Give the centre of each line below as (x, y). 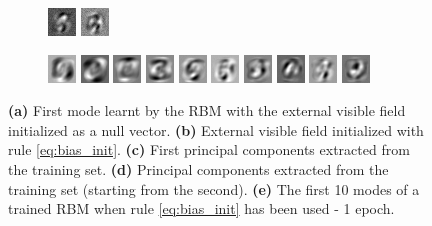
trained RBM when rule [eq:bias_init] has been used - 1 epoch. (201, 208)
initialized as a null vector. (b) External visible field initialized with (216, 129)
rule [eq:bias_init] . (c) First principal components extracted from (209, 149)
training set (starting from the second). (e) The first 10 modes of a (214, 188)
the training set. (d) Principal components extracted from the (198, 168)
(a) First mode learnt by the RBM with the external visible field (207, 110)
